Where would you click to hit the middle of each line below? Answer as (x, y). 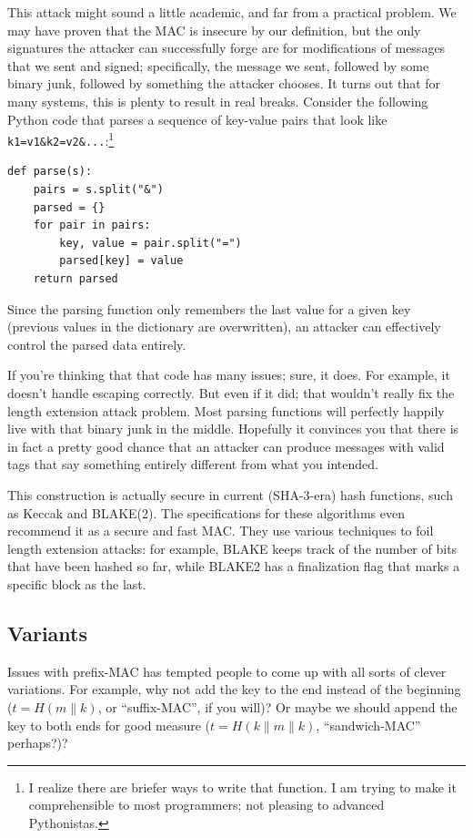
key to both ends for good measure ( (109, 725)
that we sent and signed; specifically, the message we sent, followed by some (218, 65)
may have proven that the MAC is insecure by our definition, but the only (214, 30)
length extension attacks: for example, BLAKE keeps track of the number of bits (232, 548)
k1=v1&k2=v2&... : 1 (61, 139)
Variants (48, 633)
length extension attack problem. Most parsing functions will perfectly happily (226, 410)
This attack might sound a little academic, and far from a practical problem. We (232, 12)
